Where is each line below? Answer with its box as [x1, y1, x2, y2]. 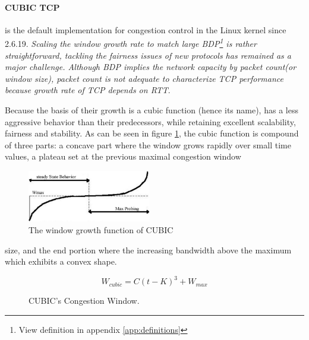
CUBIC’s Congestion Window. [29, 294, 140, 307]
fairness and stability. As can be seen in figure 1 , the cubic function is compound [5, 127, 299, 139]
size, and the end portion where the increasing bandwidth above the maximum [5, 243, 292, 256]
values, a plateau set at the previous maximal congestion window [5, 150, 241, 163]
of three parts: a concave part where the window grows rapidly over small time [5, 138, 291, 151]
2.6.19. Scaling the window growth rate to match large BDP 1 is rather [5, 36, 257, 50]
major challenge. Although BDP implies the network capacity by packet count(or [5, 61, 297, 73]
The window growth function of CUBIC [29, 223, 174, 236]
